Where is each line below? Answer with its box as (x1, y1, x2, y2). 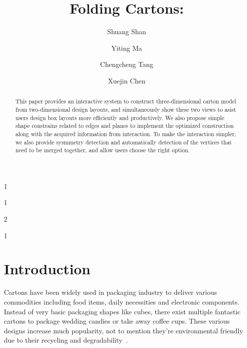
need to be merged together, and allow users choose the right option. (15, 146, 190, 154)
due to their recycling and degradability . (4, 335, 128, 345)
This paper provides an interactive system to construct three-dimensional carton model (15, 97, 236, 105)
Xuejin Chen (108, 75, 146, 85)
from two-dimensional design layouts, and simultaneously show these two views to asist (15, 105, 236, 113)
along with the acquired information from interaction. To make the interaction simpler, (15, 129, 236, 138)
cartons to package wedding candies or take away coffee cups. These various (4, 316, 230, 326)
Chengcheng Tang (100, 59, 153, 69)
